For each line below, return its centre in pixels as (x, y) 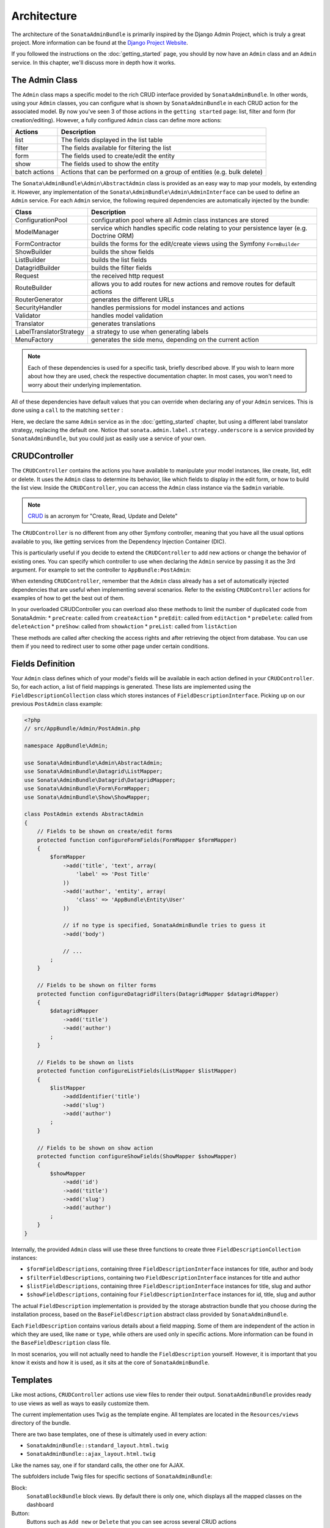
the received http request (127, 276)
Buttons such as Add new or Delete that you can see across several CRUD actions (131, 1522)
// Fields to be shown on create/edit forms (105, 832)
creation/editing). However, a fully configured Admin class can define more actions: (117, 120)
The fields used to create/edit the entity (118, 156)
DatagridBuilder (38, 268)
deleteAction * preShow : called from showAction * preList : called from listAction (124, 626)
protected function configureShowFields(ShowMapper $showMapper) (137, 1156)
